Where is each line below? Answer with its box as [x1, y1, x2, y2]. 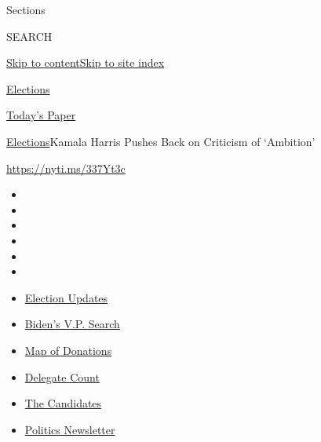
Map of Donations [24, 342, 112, 358]
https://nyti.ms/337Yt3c [6, 159, 126, 176]
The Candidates [24, 395, 102, 411]
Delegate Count [24, 368, 100, 385]
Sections [6, 2, 46, 17]
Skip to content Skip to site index [6, 54, 165, 71]
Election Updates [24, 289, 108, 305]
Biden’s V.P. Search [24, 316, 120, 332]
